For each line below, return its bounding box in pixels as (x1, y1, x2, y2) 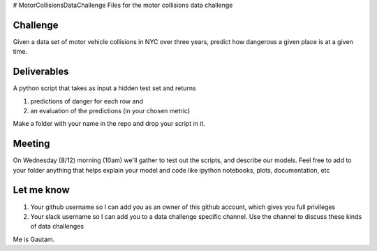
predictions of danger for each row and (30, 96, 143, 105)
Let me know (13, 184, 70, 196)
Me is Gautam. (13, 235, 55, 243)
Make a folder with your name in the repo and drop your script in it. (13, 120, 206, 128)
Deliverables (13, 66, 69, 78)
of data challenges (30, 222, 84, 231)
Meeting (13, 138, 50, 150)
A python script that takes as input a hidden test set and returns (13, 84, 196, 92)
